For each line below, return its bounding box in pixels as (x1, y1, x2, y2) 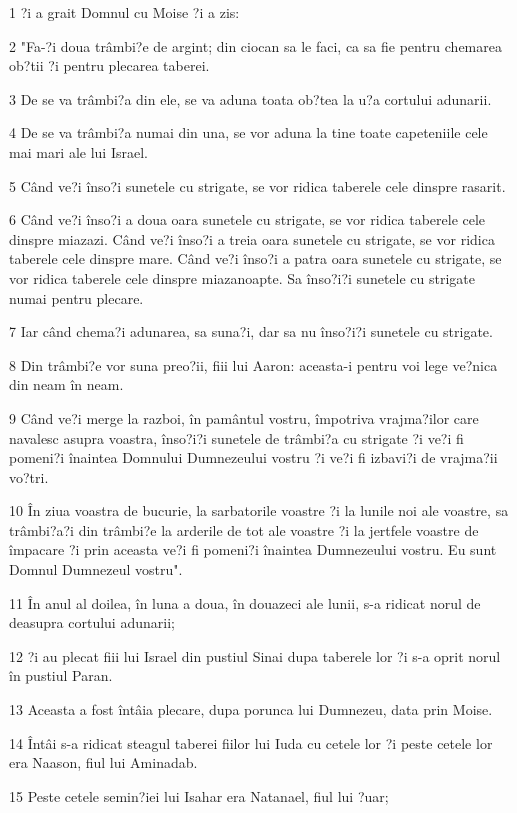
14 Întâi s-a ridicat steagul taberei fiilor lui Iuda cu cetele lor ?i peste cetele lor (9, 732, 493, 753)
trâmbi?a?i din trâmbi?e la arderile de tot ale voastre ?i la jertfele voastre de (9, 519, 479, 540)
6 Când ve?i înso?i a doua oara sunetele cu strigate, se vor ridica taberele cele (9, 209, 486, 230)
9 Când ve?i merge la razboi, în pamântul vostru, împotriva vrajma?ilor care (9, 407, 479, 428)
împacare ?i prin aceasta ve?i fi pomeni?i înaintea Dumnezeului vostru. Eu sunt (9, 539, 497, 560)
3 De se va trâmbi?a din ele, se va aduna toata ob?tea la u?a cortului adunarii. (9, 88, 492, 109)
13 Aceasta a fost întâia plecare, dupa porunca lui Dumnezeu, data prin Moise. (9, 699, 493, 720)
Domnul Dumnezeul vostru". (9, 559, 183, 580)
